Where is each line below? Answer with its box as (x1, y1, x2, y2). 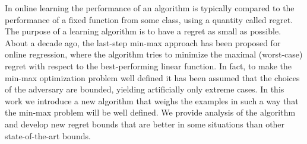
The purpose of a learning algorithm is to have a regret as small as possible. (5, 25, 281, 37)
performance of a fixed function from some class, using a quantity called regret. (5, 13, 293, 25)
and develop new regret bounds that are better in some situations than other (5, 117, 285, 130)
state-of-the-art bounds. (5, 129, 91, 142)
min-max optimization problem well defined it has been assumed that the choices (5, 71, 300, 84)
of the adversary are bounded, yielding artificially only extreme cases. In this (5, 83, 284, 95)
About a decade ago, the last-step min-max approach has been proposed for (5, 36, 281, 49)
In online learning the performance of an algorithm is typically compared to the (5, 2, 295, 14)
